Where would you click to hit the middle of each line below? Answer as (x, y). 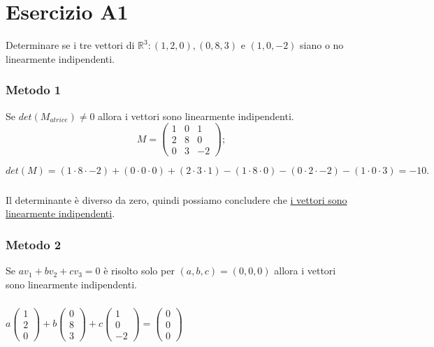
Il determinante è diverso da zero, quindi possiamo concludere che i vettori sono (176, 199)
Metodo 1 (34, 90)
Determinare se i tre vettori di (70, 45)
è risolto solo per (139, 271)
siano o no (322, 45)
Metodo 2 (34, 244)
